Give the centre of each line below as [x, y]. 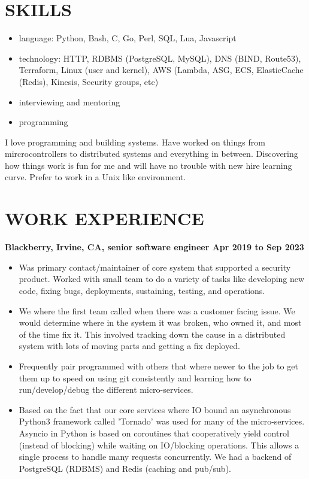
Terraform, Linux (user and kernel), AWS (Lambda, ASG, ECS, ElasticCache [161, 70]
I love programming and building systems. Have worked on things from [135, 142]
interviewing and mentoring [69, 101]
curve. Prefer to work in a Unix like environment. [96, 177]
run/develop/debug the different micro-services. [106, 389]
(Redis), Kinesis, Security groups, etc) [89, 81]
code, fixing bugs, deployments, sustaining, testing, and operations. [142, 290]
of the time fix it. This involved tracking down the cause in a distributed [152, 334]
